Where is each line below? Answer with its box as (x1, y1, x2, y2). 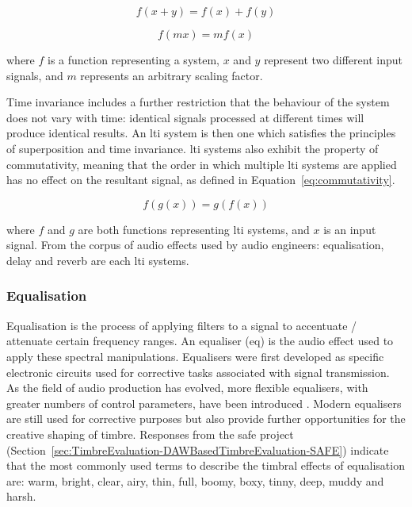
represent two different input (264, 52, 402, 67)
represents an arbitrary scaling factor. (80, 67, 263, 83)
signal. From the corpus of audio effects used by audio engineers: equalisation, (6, 236, 384, 253)
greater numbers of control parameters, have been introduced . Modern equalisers (6, 394, 402, 411)
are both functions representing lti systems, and (78, 221, 310, 237)
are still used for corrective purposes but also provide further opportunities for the (6, 410, 406, 427)
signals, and (6, 67, 63, 83)
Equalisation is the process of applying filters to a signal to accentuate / (6, 317, 357, 333)
